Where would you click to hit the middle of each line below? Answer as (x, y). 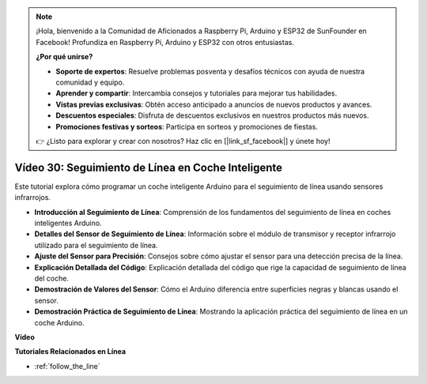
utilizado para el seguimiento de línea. (96, 245)
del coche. (51, 278)
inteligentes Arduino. (68, 223)
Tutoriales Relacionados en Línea (70, 352)
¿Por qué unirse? (64, 57)
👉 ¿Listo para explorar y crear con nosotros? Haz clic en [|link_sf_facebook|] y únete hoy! (183, 141)
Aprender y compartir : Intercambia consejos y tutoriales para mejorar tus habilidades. (196, 93)
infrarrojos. (33, 198)
